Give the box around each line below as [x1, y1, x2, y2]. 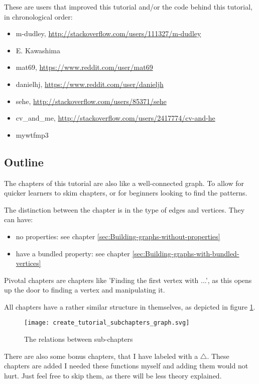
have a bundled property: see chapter [16, 248, 130, 258]
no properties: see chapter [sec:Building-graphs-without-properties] [16, 231, 220, 241]
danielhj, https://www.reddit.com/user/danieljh [16, 78, 164, 89]
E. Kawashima [16, 45, 60, 55]
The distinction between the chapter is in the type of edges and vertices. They [4, 204, 245, 215]
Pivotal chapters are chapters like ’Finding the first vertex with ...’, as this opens [4, 274, 252, 285]
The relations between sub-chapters [24, 334, 133, 344]
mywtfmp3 [16, 129, 49, 140]
